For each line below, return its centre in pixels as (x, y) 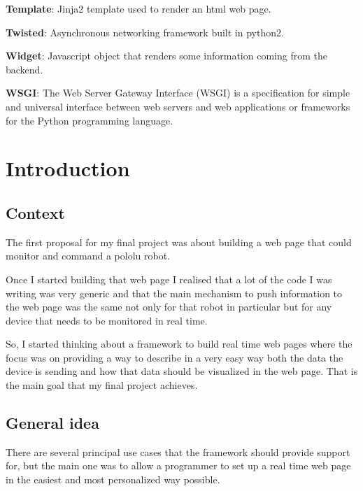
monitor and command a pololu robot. (88, 256)
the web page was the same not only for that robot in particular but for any (169, 307)
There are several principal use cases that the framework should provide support (178, 451)
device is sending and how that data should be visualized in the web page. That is (182, 371)
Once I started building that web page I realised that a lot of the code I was (169, 279)
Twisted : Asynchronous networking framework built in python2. (145, 32)
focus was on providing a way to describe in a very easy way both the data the (175, 357)
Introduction (68, 168)
